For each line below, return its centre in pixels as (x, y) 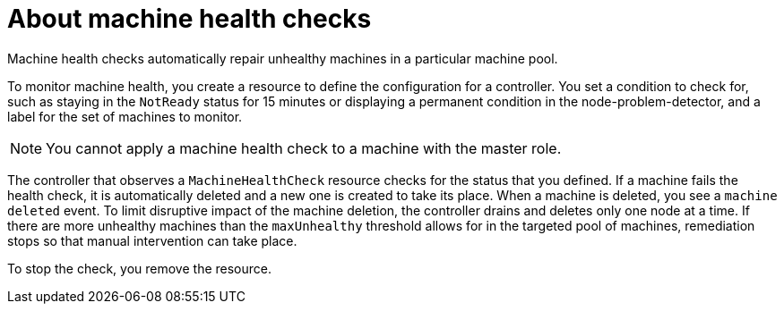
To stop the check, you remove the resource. (139, 268)
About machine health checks (190, 19)
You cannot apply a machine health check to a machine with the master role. (304, 148)
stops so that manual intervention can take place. (152, 240)
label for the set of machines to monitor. (125, 116)
